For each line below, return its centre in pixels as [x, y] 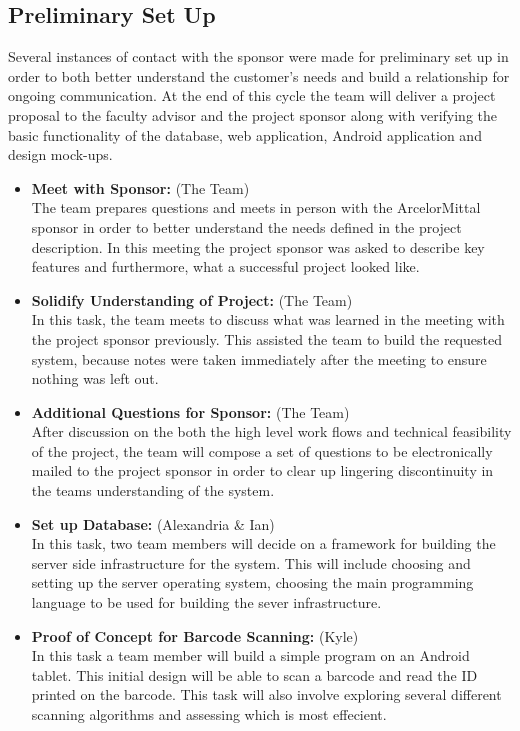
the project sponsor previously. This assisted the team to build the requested [266, 338]
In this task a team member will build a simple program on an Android [250, 655]
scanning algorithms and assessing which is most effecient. [209, 714]
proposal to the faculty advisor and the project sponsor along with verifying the [253, 114]
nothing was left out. [95, 378]
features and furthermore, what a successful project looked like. [225, 266]
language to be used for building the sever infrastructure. [206, 602]
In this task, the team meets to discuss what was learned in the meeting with [268, 319]
